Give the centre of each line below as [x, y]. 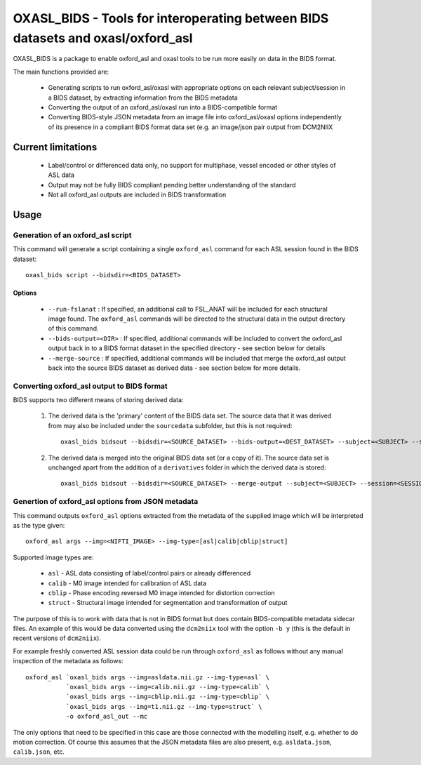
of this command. [73, 328]
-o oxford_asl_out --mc [107, 717]
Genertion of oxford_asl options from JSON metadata [106, 502]
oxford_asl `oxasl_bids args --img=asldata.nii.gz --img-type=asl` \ [148, 677]
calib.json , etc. [39, 752]
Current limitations [55, 147]
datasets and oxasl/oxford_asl [103, 38]
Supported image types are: [53, 557]
